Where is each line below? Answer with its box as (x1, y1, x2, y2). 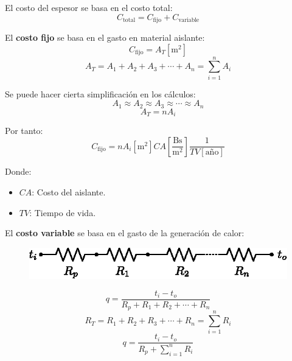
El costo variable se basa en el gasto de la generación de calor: (5, 226, 245, 239)
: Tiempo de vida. (29, 206, 96, 219)
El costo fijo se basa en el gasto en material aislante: (5, 31, 205, 44)
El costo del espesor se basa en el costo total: (5, 1, 173, 13)
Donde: (5, 165, 32, 178)
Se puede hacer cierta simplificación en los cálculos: (5, 87, 196, 100)
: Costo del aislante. (32, 186, 106, 198)
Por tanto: (5, 124, 43, 137)
